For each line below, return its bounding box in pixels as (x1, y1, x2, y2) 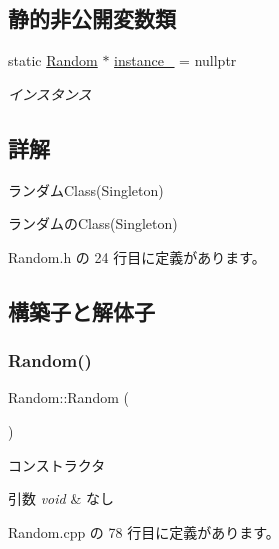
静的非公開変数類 (8, 3, 176, 34)
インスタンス (8, 83, 92, 104)
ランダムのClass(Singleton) (8, 213, 178, 234)
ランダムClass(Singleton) (8, 179, 164, 200)
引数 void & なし (8, 488, 114, 509)
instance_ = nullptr (114, 50, 237, 71)
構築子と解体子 (8, 295, 155, 326)
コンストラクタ (8, 454, 106, 475)
